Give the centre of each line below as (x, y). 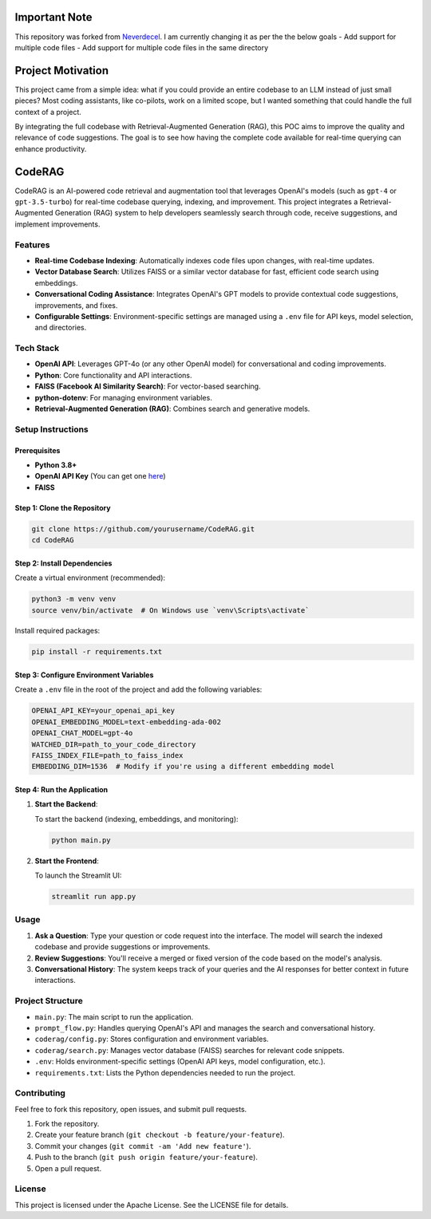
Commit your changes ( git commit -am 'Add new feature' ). (143, 1146)
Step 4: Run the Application (61, 789)
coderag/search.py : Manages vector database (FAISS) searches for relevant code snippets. (190, 1050)
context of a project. (48, 112)
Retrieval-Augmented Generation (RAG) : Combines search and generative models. (172, 409)
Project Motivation (62, 71)
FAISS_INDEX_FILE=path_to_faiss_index (107, 755)
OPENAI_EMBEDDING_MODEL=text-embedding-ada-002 (126, 722)
